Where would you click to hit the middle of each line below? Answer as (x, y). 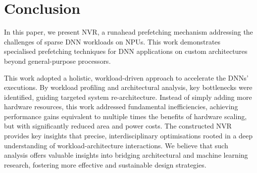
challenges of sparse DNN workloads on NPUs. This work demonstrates (112, 41)
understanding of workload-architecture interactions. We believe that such (116, 145)
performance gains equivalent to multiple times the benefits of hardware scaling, (126, 116)
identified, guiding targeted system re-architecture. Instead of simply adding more (128, 97)
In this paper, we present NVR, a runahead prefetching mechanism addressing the (128, 32)
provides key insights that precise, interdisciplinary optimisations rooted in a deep (128, 136)
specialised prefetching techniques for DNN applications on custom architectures (126, 51)
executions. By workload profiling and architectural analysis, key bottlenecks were (128, 87)
